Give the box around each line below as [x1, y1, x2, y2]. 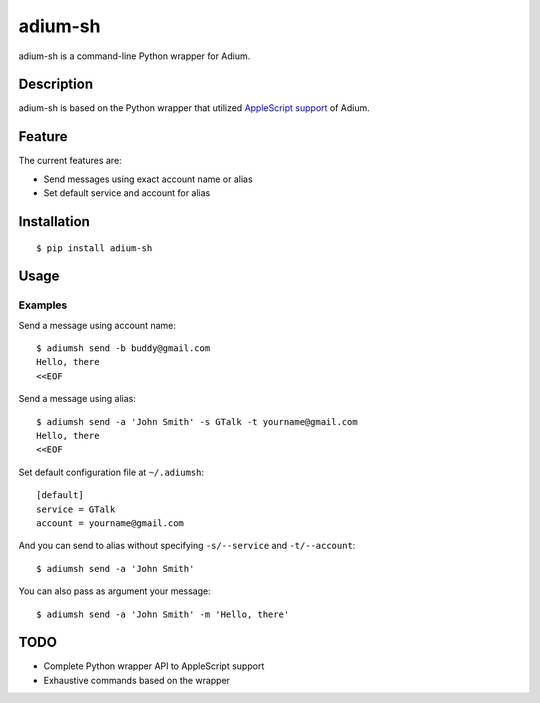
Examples [18, 298, 68, 312]
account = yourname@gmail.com [36, 518, 185, 529]
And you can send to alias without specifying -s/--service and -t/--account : [18, 540, 356, 552]
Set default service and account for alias [43, 187, 211, 199]
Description [18, 76, 94, 93]
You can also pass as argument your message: [18, 585, 211, 597]
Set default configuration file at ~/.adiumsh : [18, 466, 205, 478]
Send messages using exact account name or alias [43, 173, 254, 185]
